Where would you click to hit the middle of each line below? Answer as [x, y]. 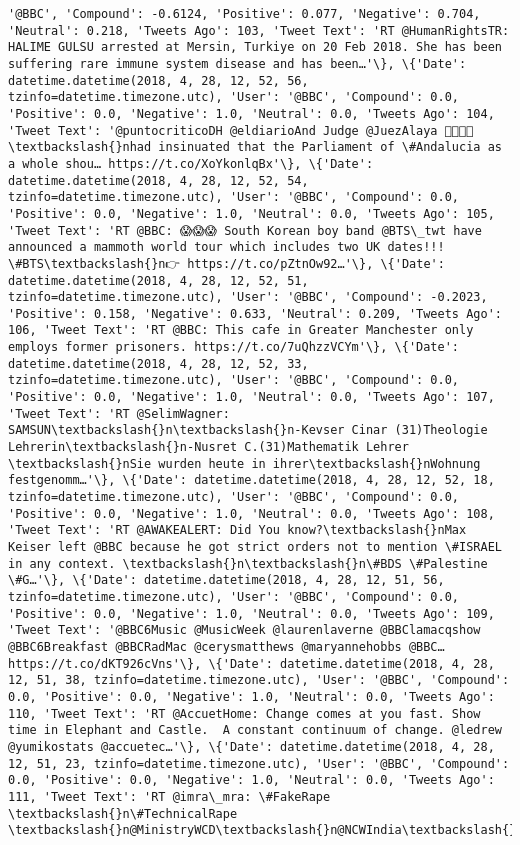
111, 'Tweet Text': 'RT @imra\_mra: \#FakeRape [169, 796]
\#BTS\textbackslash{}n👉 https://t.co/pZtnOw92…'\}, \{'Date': [226, 263]
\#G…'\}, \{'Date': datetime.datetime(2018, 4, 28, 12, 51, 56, [226, 580]
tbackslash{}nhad [80, 147]
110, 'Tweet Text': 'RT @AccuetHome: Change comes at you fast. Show [244, 713]
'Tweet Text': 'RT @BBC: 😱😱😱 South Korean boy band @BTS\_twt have [245, 230]
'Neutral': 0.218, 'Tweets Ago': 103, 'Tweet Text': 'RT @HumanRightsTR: [259, 30]
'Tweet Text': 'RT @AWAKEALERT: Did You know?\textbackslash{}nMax [237, 530]
